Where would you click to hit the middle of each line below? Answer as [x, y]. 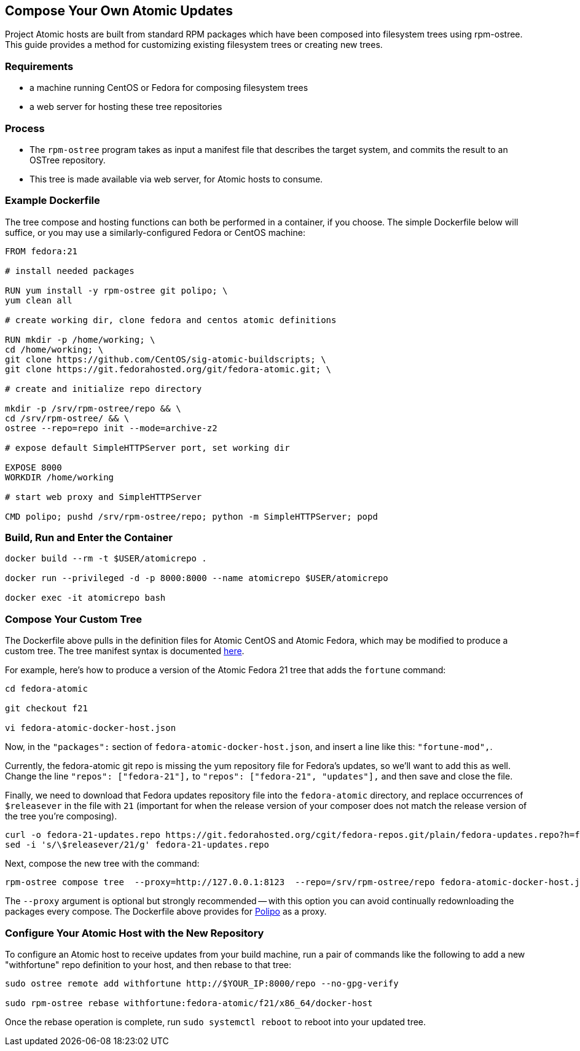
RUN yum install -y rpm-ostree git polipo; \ [116, 290]
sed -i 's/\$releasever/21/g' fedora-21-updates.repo [137, 845]
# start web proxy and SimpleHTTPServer [104, 497]
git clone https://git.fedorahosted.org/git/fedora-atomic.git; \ [168, 369]
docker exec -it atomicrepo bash [85, 598]
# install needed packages [70, 271]
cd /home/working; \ [54, 349]
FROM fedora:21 [41, 251]
